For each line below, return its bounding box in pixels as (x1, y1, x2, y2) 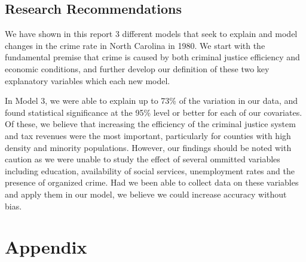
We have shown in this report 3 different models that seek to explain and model (5, 27, 298, 40)
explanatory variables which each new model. (5, 74, 170, 87)
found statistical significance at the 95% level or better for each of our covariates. (5, 106, 302, 118)
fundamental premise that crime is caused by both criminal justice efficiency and (5, 51, 300, 63)
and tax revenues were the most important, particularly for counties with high (5, 129, 291, 141)
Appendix (5, 235, 87, 259)
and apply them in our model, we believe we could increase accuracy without (5, 187, 287, 200)
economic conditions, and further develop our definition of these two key (5, 62, 270, 75)
